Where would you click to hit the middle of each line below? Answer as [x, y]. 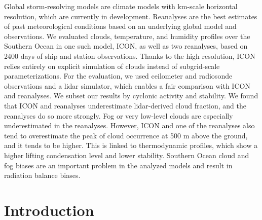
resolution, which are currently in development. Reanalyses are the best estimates [131, 16]
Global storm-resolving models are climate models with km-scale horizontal [121, 6]
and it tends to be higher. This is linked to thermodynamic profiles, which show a [131, 145]
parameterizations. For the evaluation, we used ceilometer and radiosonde [118, 76]
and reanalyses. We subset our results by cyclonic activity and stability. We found [131, 96]
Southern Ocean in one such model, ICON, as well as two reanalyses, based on [126, 46]
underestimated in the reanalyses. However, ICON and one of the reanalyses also [129, 125]
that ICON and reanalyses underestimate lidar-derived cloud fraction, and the [125, 105]
